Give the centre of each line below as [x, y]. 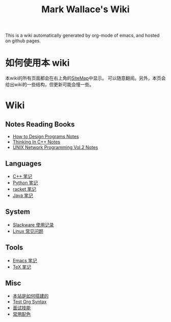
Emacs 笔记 [25, 260]
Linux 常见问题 [28, 231]
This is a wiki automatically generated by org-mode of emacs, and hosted [82, 35]
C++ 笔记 [22, 176]
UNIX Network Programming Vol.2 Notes [55, 147]
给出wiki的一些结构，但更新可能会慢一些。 [50, 85]
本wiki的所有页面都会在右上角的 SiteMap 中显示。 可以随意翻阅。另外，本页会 [85, 78]
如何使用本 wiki [37, 63]
